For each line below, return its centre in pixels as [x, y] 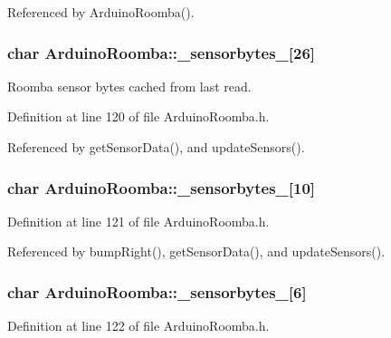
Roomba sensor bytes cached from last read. [129, 86]
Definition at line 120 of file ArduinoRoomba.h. [138, 116]
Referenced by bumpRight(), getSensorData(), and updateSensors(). [196, 251]
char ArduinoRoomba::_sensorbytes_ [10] [162, 187]
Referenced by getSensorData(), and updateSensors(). [156, 147]
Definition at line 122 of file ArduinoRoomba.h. [138, 326]
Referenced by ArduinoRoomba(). [101, 12]
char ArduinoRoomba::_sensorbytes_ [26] [162, 52]
